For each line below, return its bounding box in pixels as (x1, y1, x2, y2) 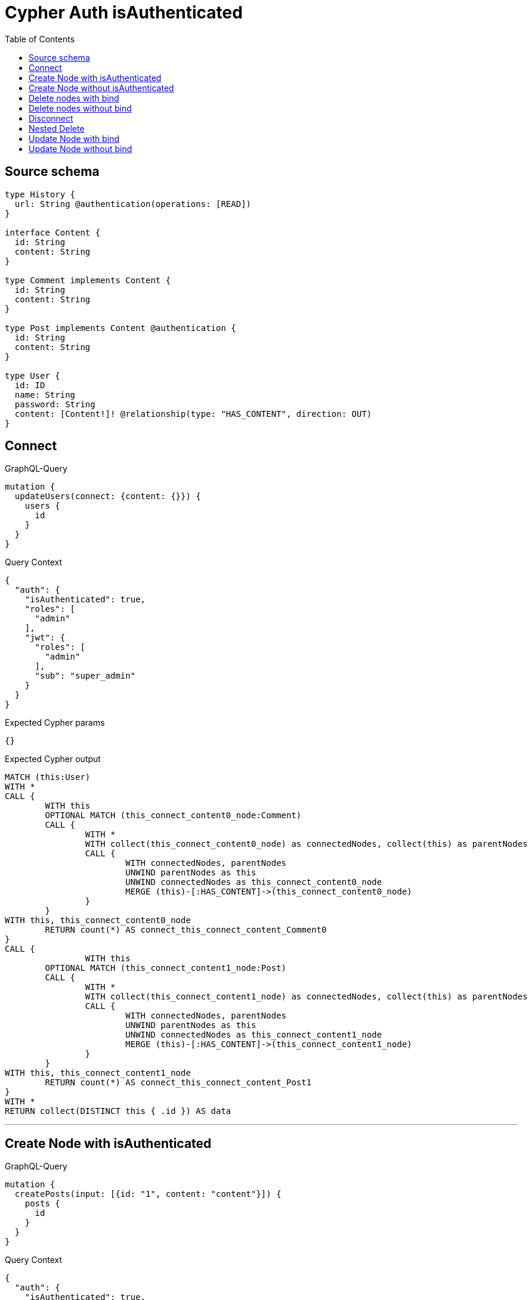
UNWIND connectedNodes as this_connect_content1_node (125, 1030, 382, 1040)
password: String (14, 399, 95, 409)
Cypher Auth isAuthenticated (5, 2, 243, 23)
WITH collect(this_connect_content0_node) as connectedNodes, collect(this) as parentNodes (85, 839, 528, 849)
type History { (5, 189, 76, 199)
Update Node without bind (29, 143, 132, 154)
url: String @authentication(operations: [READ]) (14, 199, 252, 209)
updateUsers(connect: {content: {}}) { (14, 491, 201, 502)
